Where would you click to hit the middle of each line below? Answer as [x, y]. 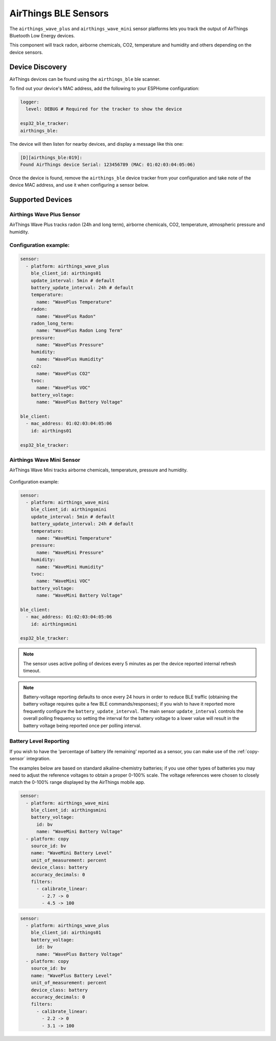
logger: [30, 102]
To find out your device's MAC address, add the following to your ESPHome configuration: [104, 88]
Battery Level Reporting [40, 741]
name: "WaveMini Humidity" [70, 567]
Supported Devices [41, 200]
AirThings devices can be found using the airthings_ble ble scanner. [85, 79]
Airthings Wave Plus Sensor [45, 215]
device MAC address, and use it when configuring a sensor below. [79, 185]
